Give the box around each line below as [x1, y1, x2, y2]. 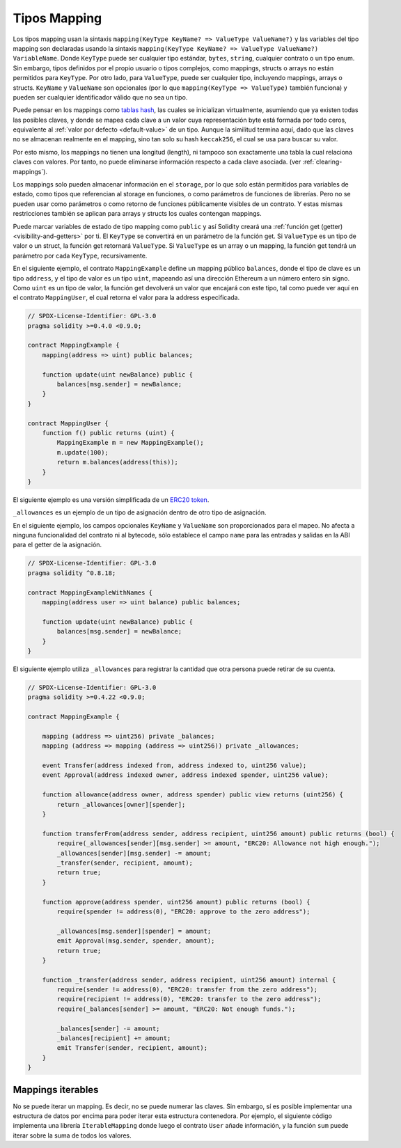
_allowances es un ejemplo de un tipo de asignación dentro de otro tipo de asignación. [13, 508, 267, 517]
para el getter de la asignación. [13, 540, 102, 549]
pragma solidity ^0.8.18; [27, 569, 116, 577]
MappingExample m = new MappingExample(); [56, 439, 205, 447]
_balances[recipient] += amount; [56, 1035, 171, 1042]
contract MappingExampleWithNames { [27, 588, 153, 597]
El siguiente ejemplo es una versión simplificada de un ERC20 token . [13, 495, 210, 504]
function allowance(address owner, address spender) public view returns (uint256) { [42, 791, 344, 799]
